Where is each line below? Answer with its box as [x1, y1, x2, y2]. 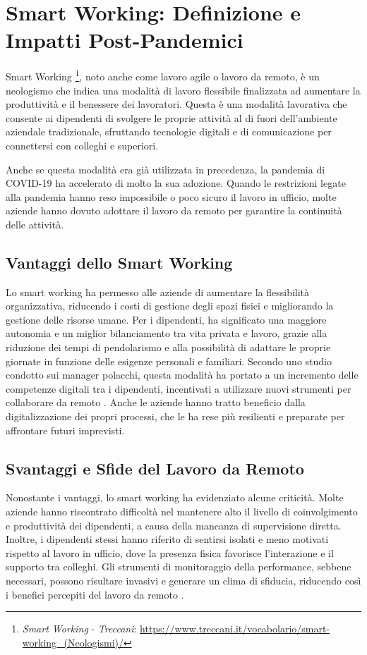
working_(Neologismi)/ [22, 635, 124, 649]
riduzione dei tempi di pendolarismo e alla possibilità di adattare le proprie [6, 340, 331, 355]
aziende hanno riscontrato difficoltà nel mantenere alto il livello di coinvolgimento [6, 504, 358, 519]
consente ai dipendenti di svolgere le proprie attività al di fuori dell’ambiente [6, 110, 337, 125]
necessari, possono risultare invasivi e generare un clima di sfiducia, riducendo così [6, 573, 361, 587]
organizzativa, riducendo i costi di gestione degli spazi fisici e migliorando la [6, 298, 334, 313]
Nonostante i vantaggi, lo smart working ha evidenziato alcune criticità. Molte [6, 490, 344, 505]
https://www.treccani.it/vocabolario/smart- [140, 621, 330, 636]
